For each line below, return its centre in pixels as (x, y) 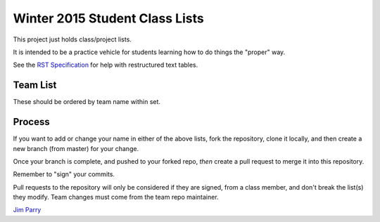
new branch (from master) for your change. (76, 148)
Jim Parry (27, 210)
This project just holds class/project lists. (72, 39)
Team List (35, 85)
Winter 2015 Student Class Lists (108, 18)
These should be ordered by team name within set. (87, 102)
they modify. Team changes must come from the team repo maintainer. (116, 197)
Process (31, 122)
